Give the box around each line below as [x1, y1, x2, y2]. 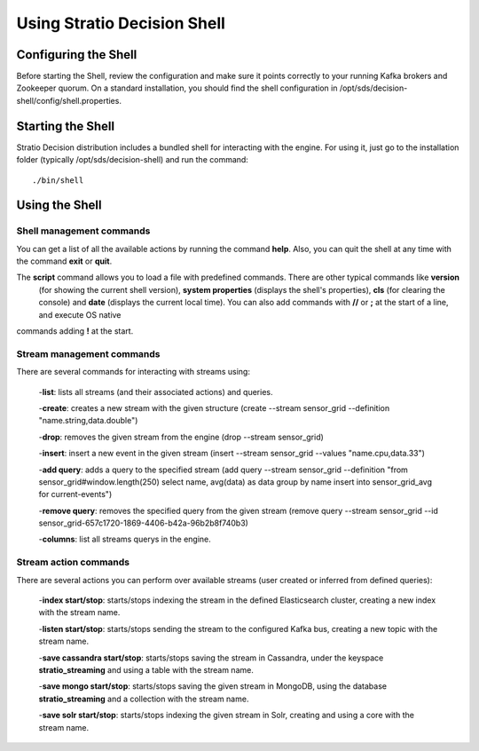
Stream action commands [16, 556, 130, 568]
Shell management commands [16, 225, 151, 237]
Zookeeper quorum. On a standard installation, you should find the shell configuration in [16, 83, 338, 93]
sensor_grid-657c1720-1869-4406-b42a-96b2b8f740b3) [38, 518, 248, 528]
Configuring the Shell [16, 47, 137, 62]
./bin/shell [32, 175, 84, 186]
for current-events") [38, 489, 113, 500]
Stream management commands [16, 347, 161, 360]
